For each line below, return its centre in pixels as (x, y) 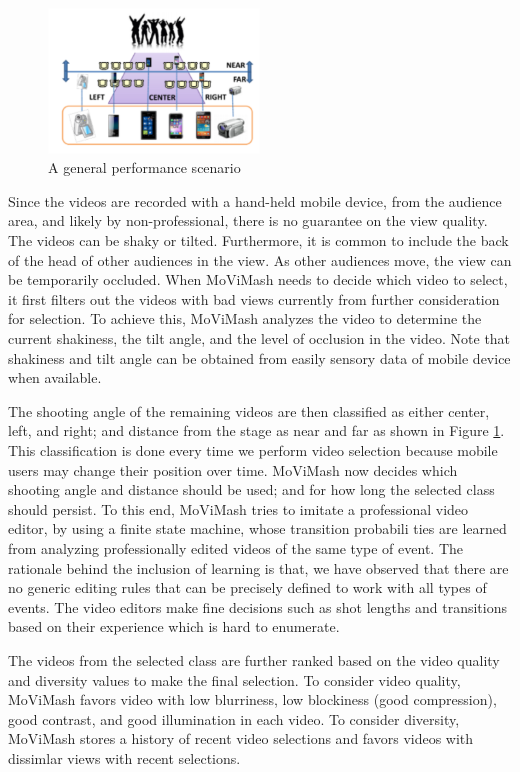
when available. (55, 377)
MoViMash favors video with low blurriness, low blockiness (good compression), (252, 699)
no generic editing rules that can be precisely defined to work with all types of (247, 587)
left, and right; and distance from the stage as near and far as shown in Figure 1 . (256, 430)
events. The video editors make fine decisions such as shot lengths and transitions (257, 606)
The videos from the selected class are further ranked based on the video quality (254, 659)
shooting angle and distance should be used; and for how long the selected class (251, 489)
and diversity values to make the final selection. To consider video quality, (234, 679)
